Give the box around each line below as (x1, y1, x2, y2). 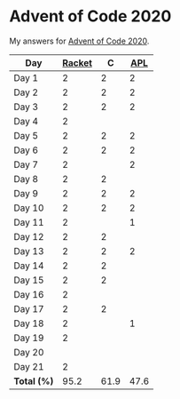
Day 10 (13, 202, 44, 214)
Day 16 (13, 288, 44, 300)
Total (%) (13, 375, 54, 387)
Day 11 (13, 216, 44, 228)
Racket (61, 56, 93, 68)
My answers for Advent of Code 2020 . (9, 36, 150, 46)
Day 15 (13, 274, 44, 286)
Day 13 (13, 244, 44, 257)
